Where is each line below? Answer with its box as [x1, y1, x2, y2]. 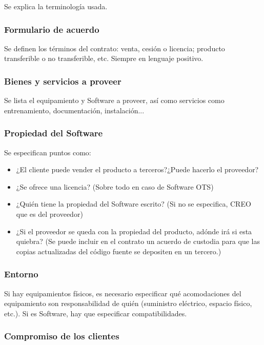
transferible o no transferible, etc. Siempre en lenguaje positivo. [4, 53, 204, 64]
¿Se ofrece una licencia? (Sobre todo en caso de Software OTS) [16, 181, 214, 192]
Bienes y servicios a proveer [4, 74, 121, 87]
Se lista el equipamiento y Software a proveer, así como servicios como [4, 95, 225, 106]
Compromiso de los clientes [4, 330, 119, 342]
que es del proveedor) [16, 209, 83, 219]
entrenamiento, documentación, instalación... [4, 105, 145, 115]
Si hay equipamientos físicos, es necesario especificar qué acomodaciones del [4, 288, 241, 298]
